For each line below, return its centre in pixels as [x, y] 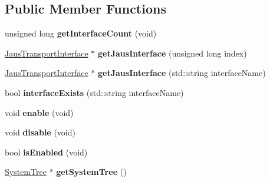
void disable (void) [40, 132]
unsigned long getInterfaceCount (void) [81, 33]
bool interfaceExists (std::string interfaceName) [94, 92]
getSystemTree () [91, 172]
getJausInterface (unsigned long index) [172, 53]
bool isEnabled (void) [46, 152]
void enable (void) [39, 112]
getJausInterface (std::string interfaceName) [182, 73]
